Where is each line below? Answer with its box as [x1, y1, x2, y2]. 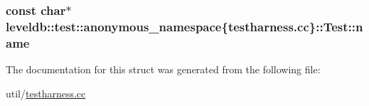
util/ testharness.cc [6, 85, 86, 100]
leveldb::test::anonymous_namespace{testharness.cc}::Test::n [6, 17, 363, 35]
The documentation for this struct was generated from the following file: [6, 62, 321, 77]
